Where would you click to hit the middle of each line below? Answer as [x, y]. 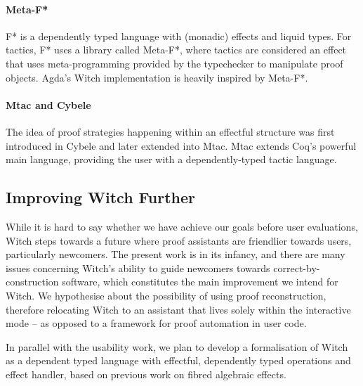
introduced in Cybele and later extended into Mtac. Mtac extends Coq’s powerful [181, 145]
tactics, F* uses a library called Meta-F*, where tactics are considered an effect [176, 50]
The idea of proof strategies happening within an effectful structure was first [170, 131]
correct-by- [297, 268]
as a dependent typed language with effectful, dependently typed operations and [178, 360]
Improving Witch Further [100, 197]
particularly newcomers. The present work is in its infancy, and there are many [176, 254]
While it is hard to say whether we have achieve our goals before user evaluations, [182, 226]
